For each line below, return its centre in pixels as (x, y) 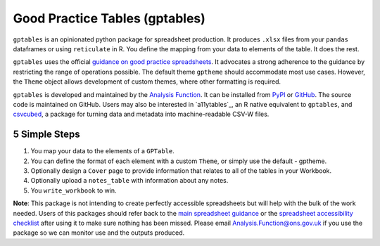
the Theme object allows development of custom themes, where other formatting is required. (147, 82)
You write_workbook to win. (74, 190)
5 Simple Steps (46, 135)
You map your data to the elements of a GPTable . (103, 151)
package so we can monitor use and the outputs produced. (99, 233)
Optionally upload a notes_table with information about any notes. (129, 181)
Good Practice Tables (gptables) (109, 18)
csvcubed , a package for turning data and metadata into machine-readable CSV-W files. (141, 114)
